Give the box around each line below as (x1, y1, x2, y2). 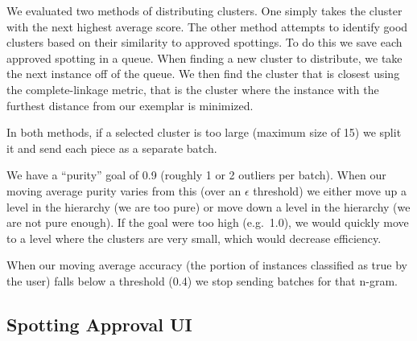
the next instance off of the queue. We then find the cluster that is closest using (6, 65, 400, 82)
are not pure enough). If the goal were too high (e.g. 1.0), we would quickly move (6, 214, 409, 231)
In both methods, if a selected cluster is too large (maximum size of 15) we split (6, 124, 402, 141)
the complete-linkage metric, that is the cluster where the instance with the (6, 80, 379, 97)
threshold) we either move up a (253, 182, 407, 199)
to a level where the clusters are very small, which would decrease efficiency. (6, 229, 382, 246)
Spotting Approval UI (6, 311, 192, 336)
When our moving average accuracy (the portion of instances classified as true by (6, 257, 407, 273)
